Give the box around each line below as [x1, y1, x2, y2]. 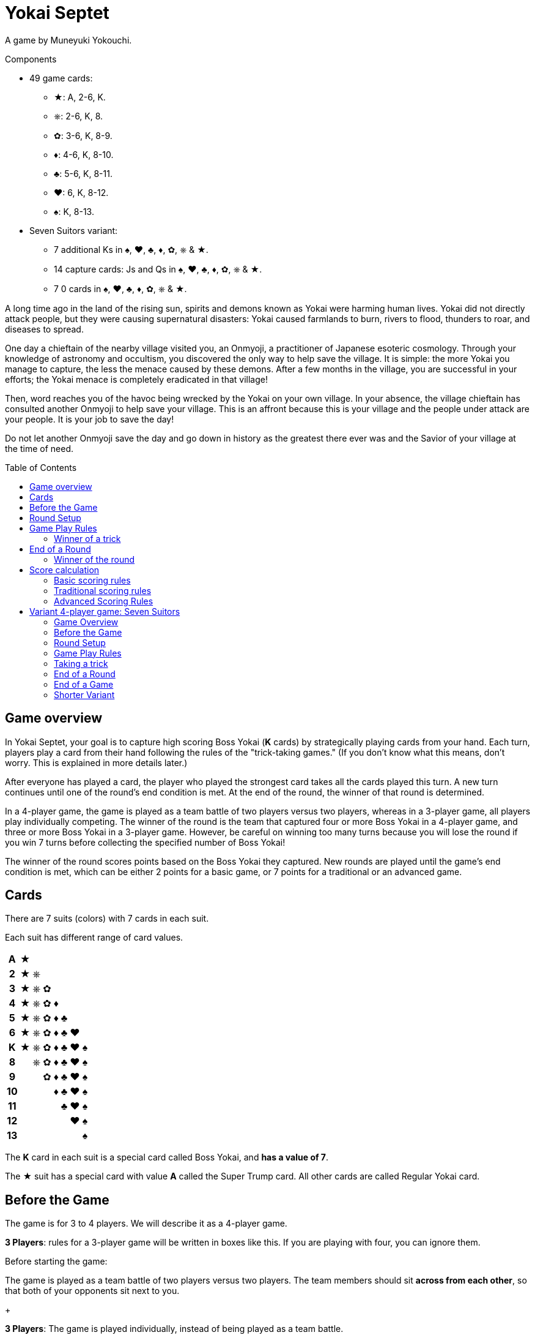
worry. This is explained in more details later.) [5, 757, 188, 768]
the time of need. [5, 443, 74, 454]
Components [5, 53, 57, 64]
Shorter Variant [54, 689, 115, 700]
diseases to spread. [5, 323, 84, 334]
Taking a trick [54, 658, 108, 669]
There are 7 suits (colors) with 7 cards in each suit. [5, 913, 209, 924]
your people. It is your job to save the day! [5, 413, 174, 424]
